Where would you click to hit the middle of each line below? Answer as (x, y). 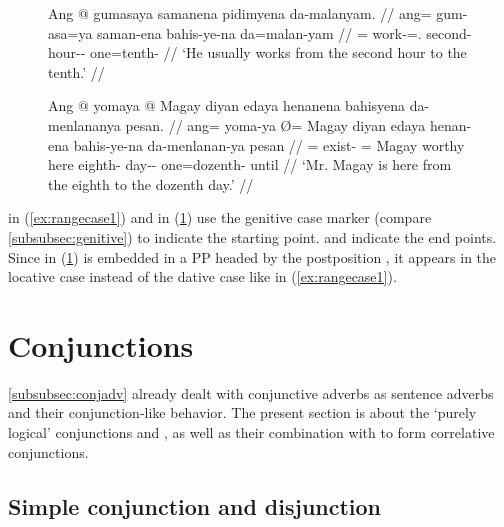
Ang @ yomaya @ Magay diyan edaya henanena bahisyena (227, 105)
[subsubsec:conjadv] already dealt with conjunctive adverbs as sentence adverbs (251, 392)
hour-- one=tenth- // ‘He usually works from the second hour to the (257, 52)
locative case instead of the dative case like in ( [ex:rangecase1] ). (202, 276)
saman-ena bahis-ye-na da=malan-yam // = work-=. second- (284, 32)
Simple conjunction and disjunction (195, 505)
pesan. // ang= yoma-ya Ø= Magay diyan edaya (275, 124)
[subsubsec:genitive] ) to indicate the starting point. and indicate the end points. (252, 236)
